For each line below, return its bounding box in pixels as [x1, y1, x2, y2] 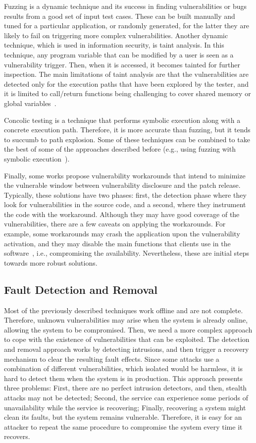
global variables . [4, 98, 56, 108]
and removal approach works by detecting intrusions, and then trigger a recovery [4, 344, 249, 354]
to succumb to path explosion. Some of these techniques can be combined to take [4, 134, 250, 144]
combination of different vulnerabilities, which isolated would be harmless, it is [4, 363, 243, 374]
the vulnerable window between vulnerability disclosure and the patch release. [4, 180, 241, 190]
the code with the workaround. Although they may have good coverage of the [4, 209, 240, 219]
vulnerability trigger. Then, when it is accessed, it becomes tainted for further [4, 59, 240, 69]
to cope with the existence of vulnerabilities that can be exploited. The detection [4, 334, 250, 344]
